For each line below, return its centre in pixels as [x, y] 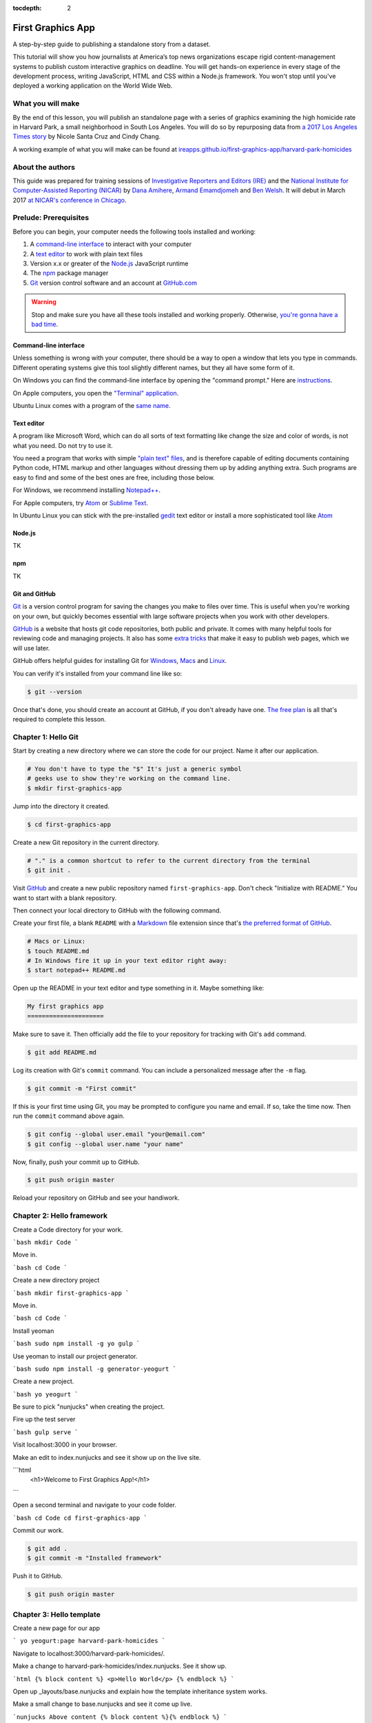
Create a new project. [43, 1381]
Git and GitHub [34, 593]
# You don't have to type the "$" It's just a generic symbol [134, 769]
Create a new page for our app [56, 1628]
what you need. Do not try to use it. [63, 445]
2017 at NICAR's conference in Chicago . [70, 200]
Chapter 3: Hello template [57, 1614]
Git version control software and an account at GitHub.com [114, 283]
